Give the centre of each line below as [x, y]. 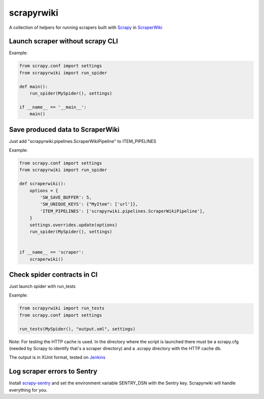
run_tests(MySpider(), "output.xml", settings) [77, 329]
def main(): [34, 86]
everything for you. [28, 390]
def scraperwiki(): [43, 184]
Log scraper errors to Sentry [53, 371]
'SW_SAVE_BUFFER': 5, [66, 198]
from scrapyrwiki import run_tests [62, 308]
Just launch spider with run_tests [42, 286]
